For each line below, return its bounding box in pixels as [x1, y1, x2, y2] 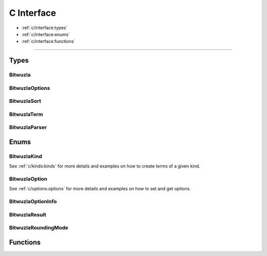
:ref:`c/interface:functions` [21, 39, 76, 44]
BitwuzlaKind [9, 153, 42, 160]
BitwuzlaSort [9, 98, 42, 105]
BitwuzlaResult [9, 211, 46, 218]
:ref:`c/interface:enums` [21, 31, 70, 37]
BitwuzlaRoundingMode [9, 224, 69, 231]
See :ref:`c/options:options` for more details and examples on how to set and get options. [9, 186, 191, 192]
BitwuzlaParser [9, 124, 47, 131]
